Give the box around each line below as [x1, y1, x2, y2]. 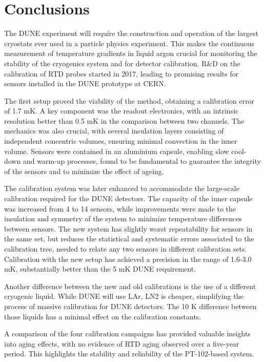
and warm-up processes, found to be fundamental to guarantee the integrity [23, 156, 261, 166]
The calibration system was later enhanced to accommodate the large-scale [4, 183, 239, 194]
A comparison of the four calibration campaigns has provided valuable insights [4, 328, 251, 339]
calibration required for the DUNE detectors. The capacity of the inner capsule [4, 193, 253, 204]
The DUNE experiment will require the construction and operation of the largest [4, 28, 258, 39]
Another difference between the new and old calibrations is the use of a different [4, 280, 256, 291]
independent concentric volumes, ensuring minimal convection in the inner [4, 136, 237, 146]
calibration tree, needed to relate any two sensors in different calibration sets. [4, 243, 247, 254]
